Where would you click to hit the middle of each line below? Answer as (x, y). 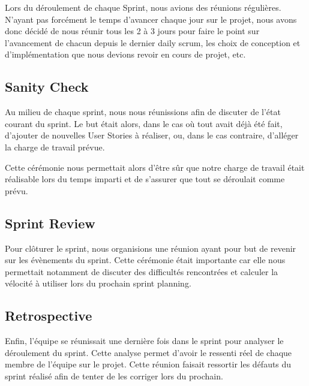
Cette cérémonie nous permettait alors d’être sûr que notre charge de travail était (155, 167)
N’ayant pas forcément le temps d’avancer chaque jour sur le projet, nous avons (151, 19)
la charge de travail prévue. (55, 147)
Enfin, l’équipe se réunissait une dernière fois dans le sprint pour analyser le (144, 341)
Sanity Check (47, 87)
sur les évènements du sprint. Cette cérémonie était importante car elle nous (145, 260)
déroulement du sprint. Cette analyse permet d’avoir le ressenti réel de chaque (148, 352)
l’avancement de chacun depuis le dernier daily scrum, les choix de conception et (153, 42)
